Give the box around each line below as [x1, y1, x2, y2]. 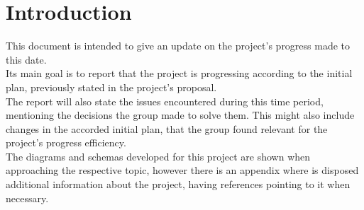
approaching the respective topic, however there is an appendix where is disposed [6, 163, 359, 177]
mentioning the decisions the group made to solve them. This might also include [6, 107, 355, 122]
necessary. [6, 190, 49, 205]
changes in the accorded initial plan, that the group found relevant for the [6, 121, 328, 136]
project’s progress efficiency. [6, 135, 126, 150]
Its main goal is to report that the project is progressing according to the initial [6, 66, 353, 81]
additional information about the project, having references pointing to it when [6, 177, 351, 192]
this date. [6, 52, 47, 66]
